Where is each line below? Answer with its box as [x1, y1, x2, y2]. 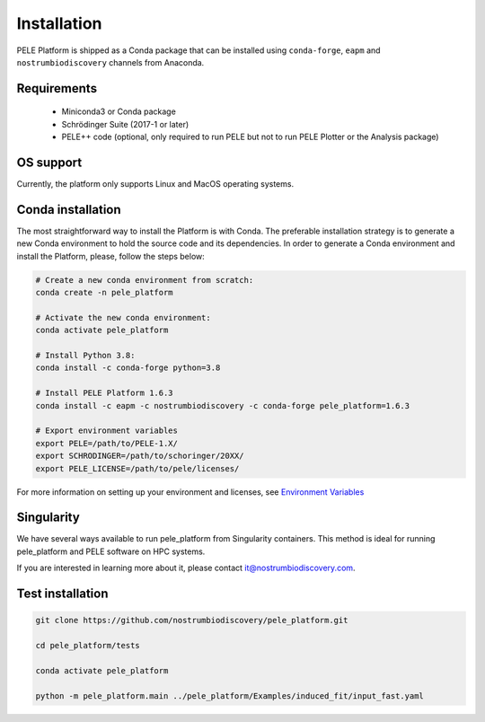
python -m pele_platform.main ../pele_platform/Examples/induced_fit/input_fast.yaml [35, 691, 424, 700]
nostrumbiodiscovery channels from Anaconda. [16, 57, 205, 67]
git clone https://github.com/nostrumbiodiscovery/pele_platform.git [35, 615, 348, 626]
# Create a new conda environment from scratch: [35, 275, 254, 285]
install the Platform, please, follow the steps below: [16, 251, 206, 261]
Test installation [16, 586, 109, 602]
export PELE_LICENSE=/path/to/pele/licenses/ [35, 463, 240, 473]
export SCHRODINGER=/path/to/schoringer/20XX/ [35, 451, 244, 462]
